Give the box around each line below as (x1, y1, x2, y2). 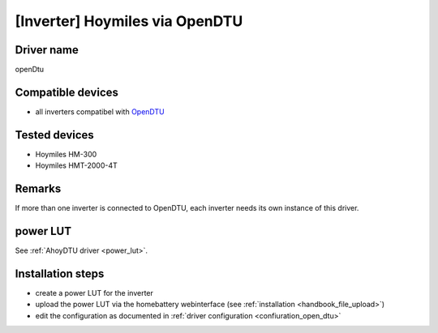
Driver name (15, 43, 79, 57)
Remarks (15, 182, 62, 196)
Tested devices (15, 128, 95, 142)
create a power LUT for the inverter (35, 288, 154, 297)
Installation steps (15, 267, 105, 280)
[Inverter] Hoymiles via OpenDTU (15, 12, 243, 30)
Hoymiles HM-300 (35, 149, 97, 159)
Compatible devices (15, 85, 119, 99)
